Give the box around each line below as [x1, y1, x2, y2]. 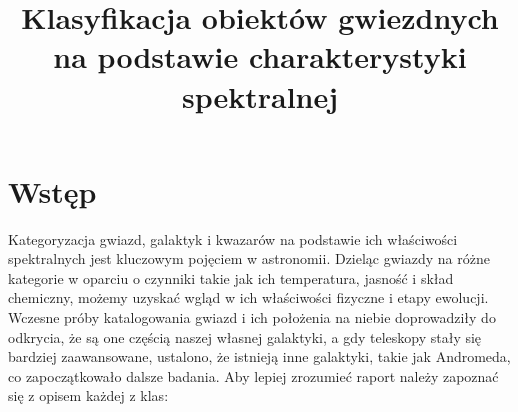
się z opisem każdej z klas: [8, 385, 169, 406]
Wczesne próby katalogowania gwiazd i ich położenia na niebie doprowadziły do [8, 307, 496, 328]
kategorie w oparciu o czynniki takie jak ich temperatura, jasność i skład [8, 267, 454, 288]
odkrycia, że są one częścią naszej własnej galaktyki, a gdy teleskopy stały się [8, 326, 482, 347]
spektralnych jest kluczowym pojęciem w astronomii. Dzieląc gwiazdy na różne [8, 248, 490, 269]
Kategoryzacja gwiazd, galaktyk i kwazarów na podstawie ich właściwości [8, 228, 458, 249]
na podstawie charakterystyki [53, 36, 467, 77]
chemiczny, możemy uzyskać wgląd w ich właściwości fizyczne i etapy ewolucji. [8, 287, 489, 308]
